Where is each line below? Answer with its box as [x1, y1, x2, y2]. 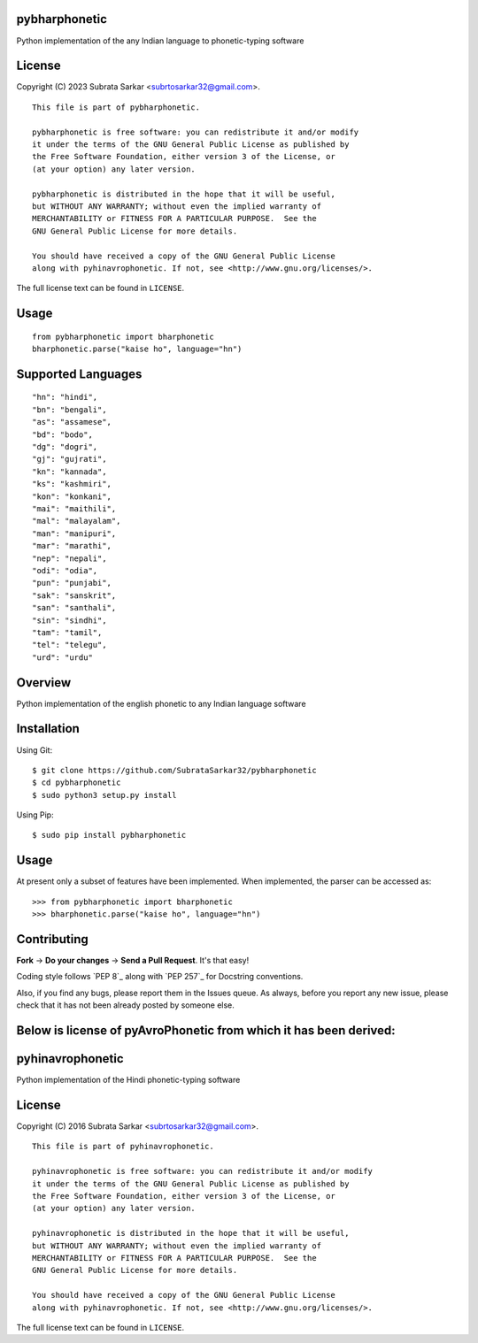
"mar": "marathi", [32, 541, 112, 551]
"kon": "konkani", [32, 491, 112, 502]
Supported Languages [16, 366, 143, 381]
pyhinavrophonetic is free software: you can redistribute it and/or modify [32, 1166, 374, 1177]
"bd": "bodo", [32, 429, 93, 440]
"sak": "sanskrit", [32, 590, 117, 601]
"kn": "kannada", [32, 466, 107, 477]
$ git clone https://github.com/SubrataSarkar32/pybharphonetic [32, 765, 318, 775]
